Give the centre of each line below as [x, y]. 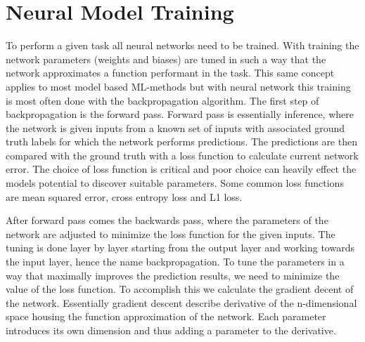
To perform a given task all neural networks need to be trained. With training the [182, 45]
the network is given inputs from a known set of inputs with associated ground [175, 127]
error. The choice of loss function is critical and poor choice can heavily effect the [181, 169]
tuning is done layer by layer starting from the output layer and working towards [180, 248]
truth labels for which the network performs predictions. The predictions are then [181, 142]
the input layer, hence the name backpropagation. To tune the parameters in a [175, 262]
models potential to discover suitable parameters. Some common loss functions [175, 183]
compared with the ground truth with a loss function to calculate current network [182, 155]
